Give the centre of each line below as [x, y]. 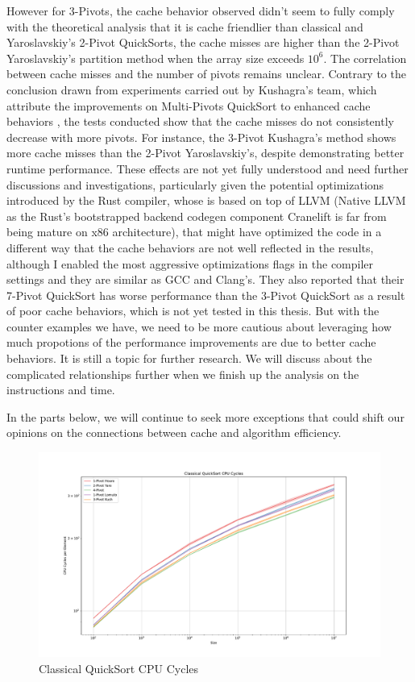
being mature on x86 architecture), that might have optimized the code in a [194, 232]
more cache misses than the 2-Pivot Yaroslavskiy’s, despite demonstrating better [205, 153]
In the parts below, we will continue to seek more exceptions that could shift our [205, 416]
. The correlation [365, 58]
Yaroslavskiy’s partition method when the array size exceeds [156, 58]
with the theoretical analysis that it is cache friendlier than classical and [185, 26]
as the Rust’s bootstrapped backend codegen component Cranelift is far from [197, 216]
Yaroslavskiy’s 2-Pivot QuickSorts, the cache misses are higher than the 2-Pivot [203, 42]
